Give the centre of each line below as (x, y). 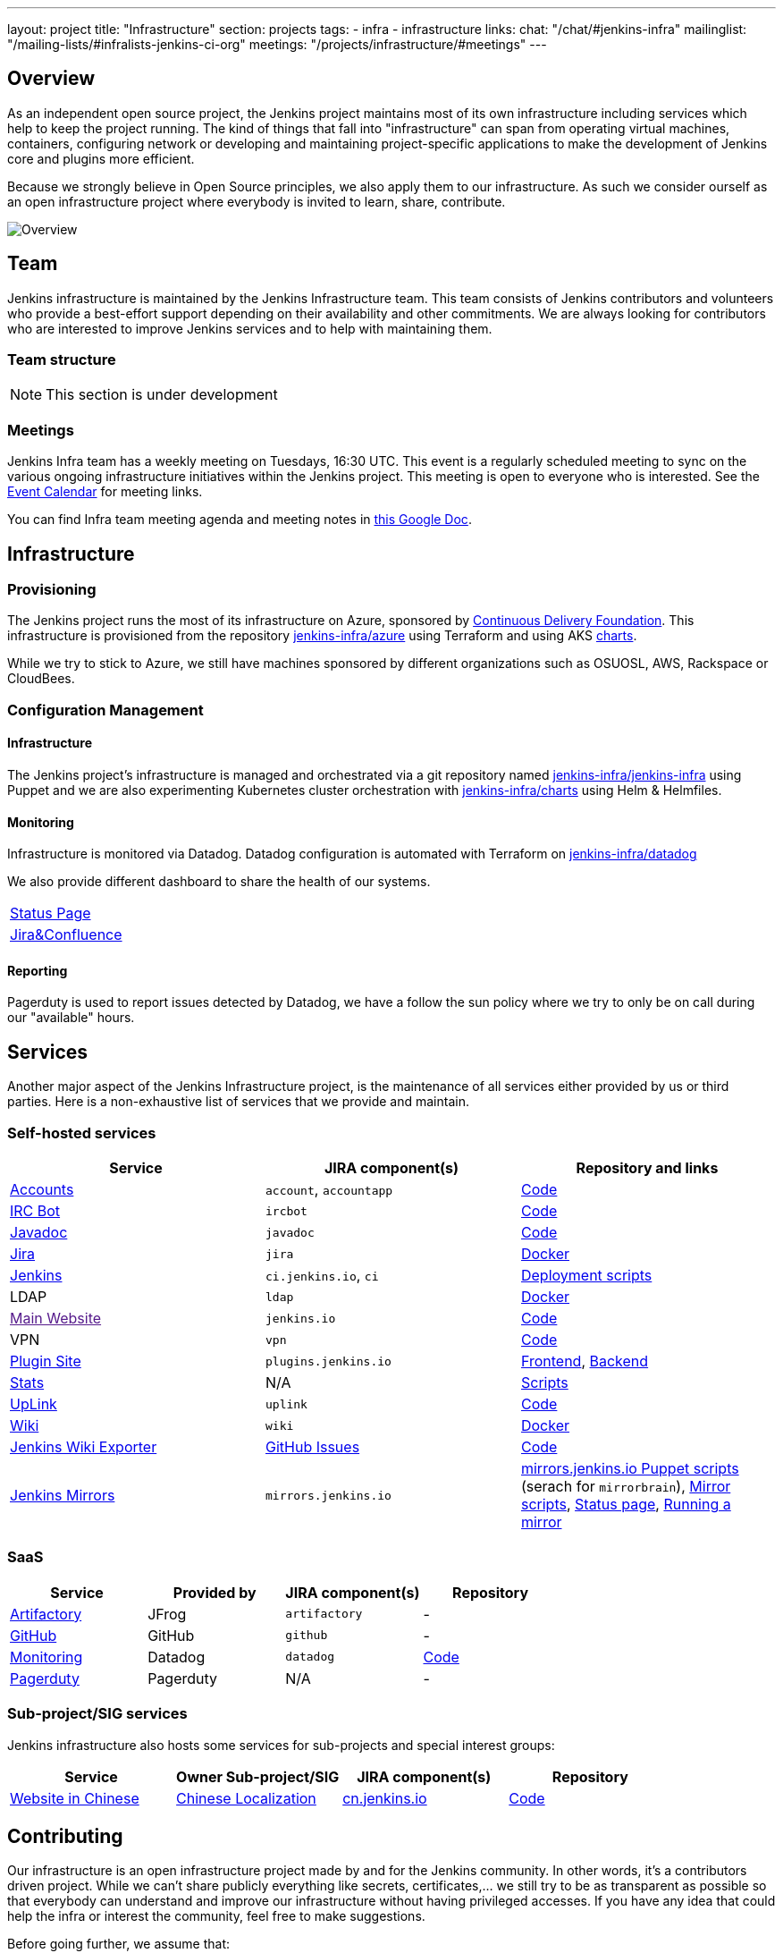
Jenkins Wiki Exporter (84, 1447)
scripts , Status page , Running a (626, 1505)
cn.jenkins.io (385, 1798)
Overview (51, 79)
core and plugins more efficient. (101, 158)
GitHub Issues (312, 1447)
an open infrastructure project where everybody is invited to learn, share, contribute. (257, 201)
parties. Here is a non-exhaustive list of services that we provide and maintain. (238, 1102)
